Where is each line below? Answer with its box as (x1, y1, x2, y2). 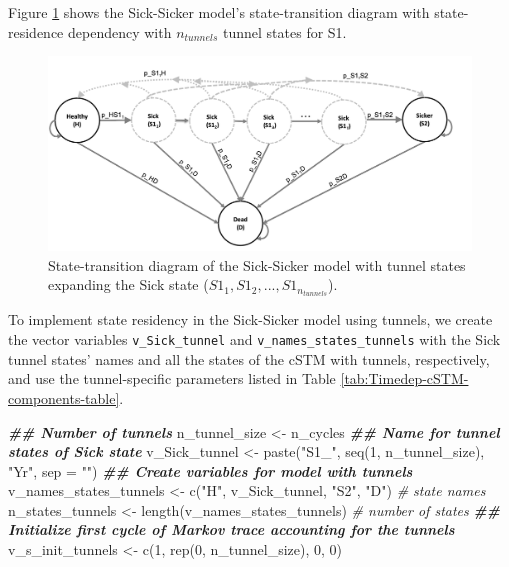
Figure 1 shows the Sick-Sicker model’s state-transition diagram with (8, 2, 430, 22)
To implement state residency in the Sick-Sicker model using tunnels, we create (8, 309, 493, 330)
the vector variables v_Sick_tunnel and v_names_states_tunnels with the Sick (8, 329, 501, 350)
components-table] (8, 387, 120, 408)
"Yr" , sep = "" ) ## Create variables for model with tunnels (8, 460, 413, 481)
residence (8, 21, 64, 42)
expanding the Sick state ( (48, 274, 209, 295)
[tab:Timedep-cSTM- (340, 368, 469, 389)
